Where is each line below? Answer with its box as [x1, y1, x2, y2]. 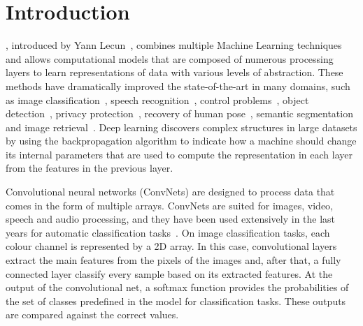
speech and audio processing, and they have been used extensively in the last [6, 212, 336, 226]
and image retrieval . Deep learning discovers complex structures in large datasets [6, 119, 357, 134]
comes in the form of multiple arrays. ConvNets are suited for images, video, [6, 198, 333, 212]
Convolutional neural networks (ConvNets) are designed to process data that [6, 184, 335, 199]
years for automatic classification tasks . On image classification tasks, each [6, 225, 330, 239]
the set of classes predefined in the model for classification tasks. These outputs [6, 293, 346, 308]
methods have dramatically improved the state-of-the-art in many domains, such [6, 78, 350, 93]
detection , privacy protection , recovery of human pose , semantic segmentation [6, 106, 353, 121]
